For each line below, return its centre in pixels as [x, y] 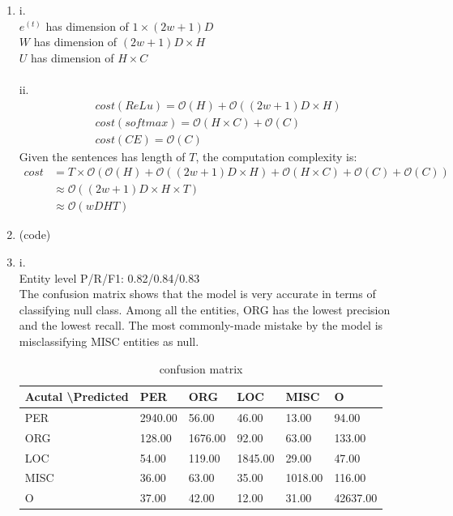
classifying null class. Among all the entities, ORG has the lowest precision [205, 309]
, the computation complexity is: [276, 156]
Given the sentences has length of [102, 156]
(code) [35, 235]
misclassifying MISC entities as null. [109, 341]
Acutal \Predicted [77, 397]
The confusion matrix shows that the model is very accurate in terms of [197, 294]
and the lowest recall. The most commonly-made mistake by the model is [201, 325]
